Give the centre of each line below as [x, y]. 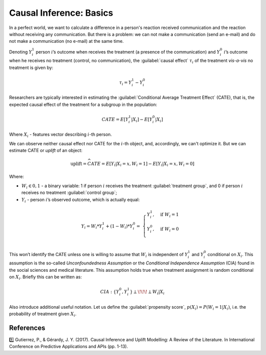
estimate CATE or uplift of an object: [46, 151]
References [27, 328]
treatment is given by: [31, 67]
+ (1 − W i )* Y [119, 226]
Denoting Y [20, 52]
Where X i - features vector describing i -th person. [61, 135]
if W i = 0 [170, 230]
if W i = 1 [170, 215]
